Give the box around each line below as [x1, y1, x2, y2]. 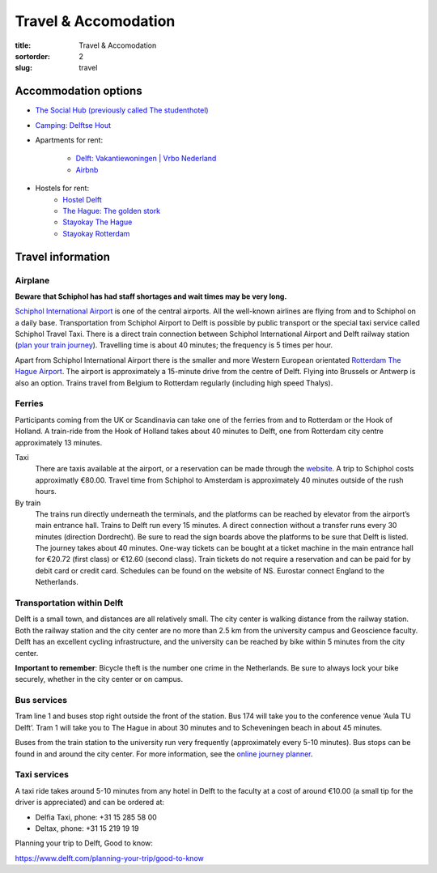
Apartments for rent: [35, 135, 104, 145]
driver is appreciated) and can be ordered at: [15, 798, 165, 807]
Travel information [15, 249, 111, 263]
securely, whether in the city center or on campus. [15, 675, 184, 684]
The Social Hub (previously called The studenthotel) [35, 105, 210, 115]
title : [15, 40, 32, 50]
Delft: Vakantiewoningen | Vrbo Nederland [75, 154, 217, 164]
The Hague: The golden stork [62, 206, 161, 215]
